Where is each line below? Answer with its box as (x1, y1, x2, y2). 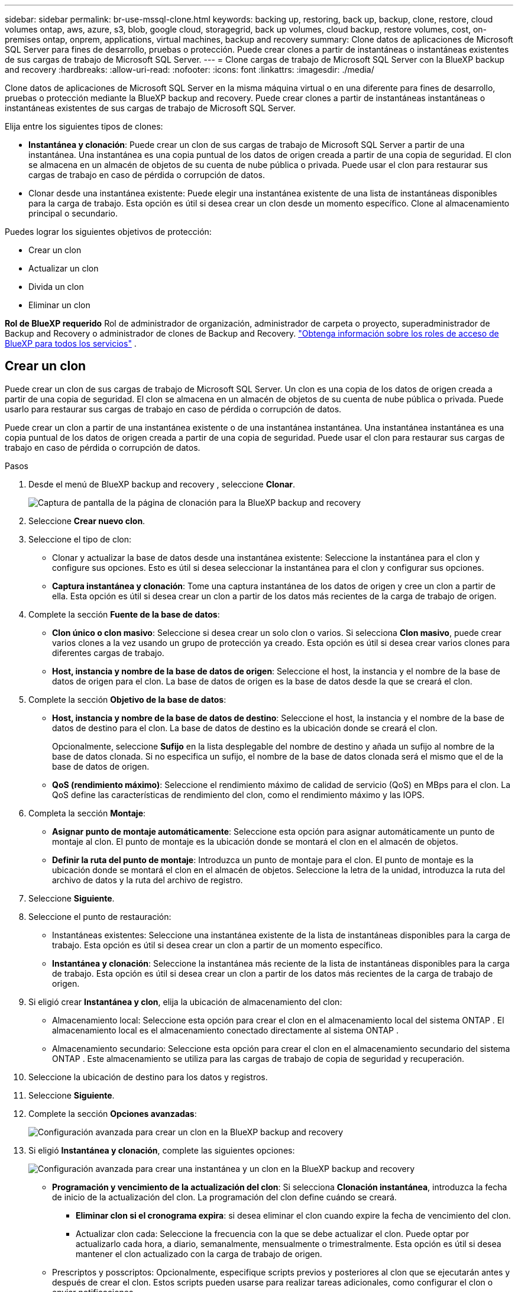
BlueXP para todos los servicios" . (5, 338, 137, 348)
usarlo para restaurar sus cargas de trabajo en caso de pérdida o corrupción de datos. (5, 403, 342, 414)
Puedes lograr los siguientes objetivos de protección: (5, 227, 212, 237)
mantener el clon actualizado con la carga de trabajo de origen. (76, 1248, 322, 1259)
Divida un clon (28, 282, 84, 292)
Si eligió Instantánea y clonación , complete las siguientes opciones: (28, 1145, 295, 1155)
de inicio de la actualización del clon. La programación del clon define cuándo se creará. (52, 1191, 397, 1202)
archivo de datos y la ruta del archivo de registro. (52, 874, 243, 885)
